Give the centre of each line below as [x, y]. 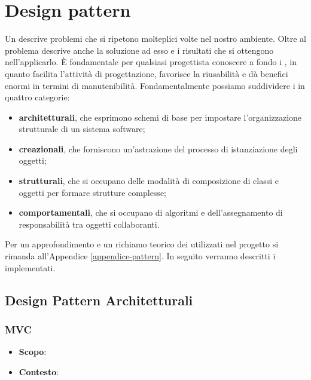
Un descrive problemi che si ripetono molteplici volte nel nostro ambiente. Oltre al [156, 39]
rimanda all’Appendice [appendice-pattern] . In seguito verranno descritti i [140, 256]
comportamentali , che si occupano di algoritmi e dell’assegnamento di [151, 212]
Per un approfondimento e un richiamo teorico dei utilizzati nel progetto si [142, 244]
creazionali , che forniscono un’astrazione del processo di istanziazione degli [158, 148]
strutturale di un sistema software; [82, 129]
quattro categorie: [37, 97]
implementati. [30, 267]
